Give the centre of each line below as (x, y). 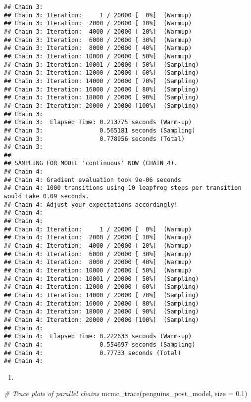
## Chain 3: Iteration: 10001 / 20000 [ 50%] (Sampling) (101, 65)
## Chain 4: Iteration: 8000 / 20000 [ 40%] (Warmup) (98, 262)
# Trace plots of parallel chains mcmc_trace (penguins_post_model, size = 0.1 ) (126, 393)
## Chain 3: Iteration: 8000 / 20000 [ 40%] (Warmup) (98, 48)
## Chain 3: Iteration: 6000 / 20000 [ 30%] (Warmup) (98, 40)
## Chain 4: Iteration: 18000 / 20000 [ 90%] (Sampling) (101, 312)
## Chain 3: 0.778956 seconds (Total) (95, 139)
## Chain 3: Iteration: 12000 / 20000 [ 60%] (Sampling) (101, 73)
